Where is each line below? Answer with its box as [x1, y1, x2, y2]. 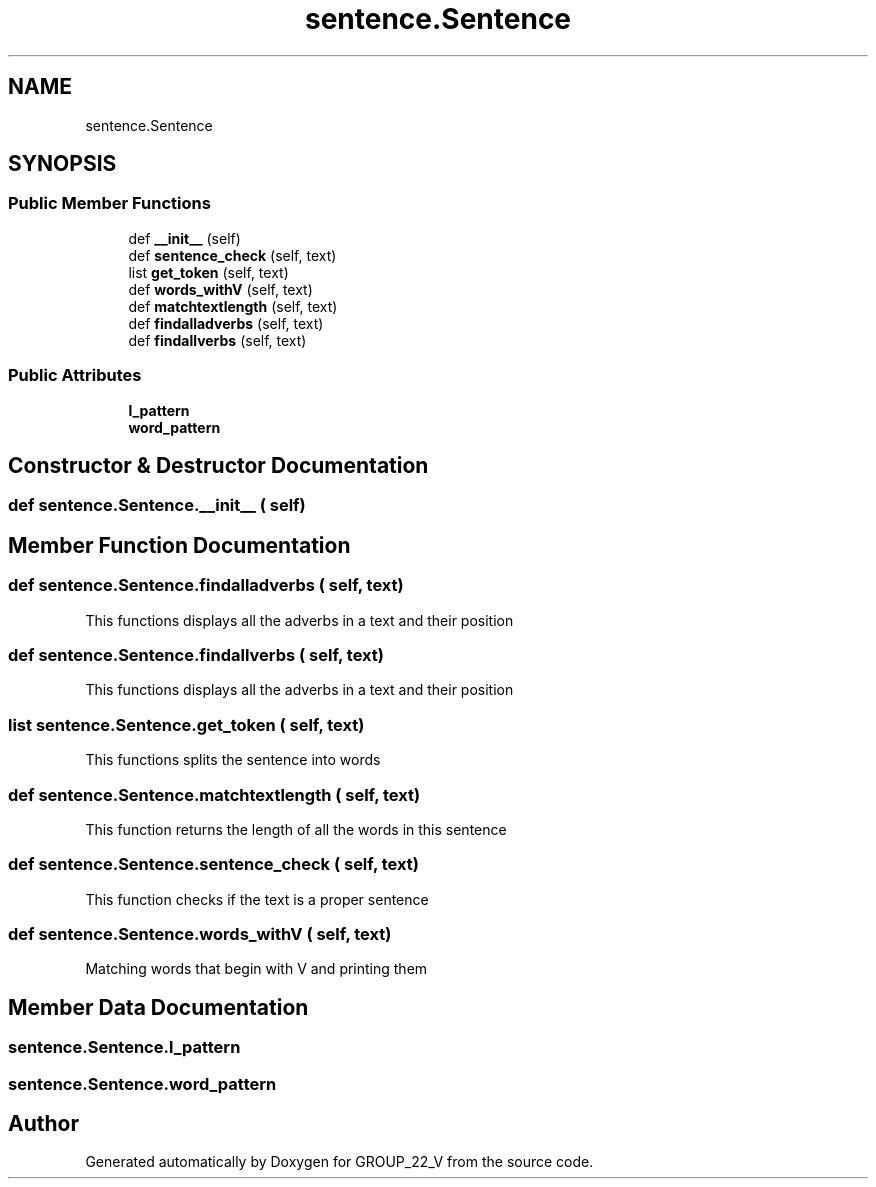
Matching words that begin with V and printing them [85, 960, 428, 978]
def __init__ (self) [128, 229, 241, 247]
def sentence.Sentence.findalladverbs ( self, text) [8, 575, 404, 596]
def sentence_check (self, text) [128, 246, 337, 264]
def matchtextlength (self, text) [128, 297, 338, 315]
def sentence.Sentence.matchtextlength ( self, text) [8, 784, 421, 805]
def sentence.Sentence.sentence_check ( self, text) [8, 854, 419, 875]
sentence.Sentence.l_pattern [8, 1037, 241, 1058]
